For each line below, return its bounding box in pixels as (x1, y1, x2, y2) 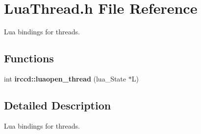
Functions (4, 51, 54, 66)
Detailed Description (4, 97, 111, 112)
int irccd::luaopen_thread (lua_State (4, 73, 126, 83)
